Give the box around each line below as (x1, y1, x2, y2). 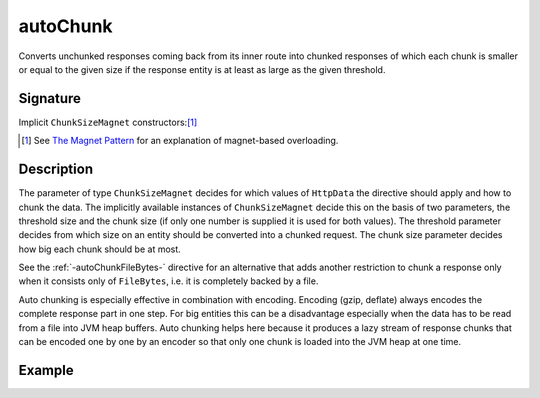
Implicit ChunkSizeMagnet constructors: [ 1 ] (18, 116, 198, 128)
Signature (18, 90, 82, 107)
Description (18, 161, 94, 178)
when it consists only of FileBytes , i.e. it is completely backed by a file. (18, 275, 319, 287)
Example (18, 361, 74, 379)
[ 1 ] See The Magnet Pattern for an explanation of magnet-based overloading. (21, 135, 339, 147)
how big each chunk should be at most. (18, 243, 182, 255)
